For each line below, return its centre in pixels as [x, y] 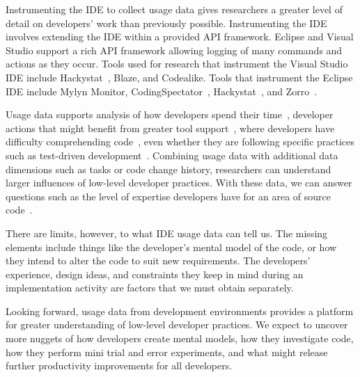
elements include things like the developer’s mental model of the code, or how [171, 247]
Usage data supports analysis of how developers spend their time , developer [170, 114]
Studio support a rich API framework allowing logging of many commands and [174, 50]
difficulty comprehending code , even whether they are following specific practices [180, 142]
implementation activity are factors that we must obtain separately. [150, 288]
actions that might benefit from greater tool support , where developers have [170, 128]
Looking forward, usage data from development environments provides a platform [180, 311]
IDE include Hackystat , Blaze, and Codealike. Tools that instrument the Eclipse [179, 77]
